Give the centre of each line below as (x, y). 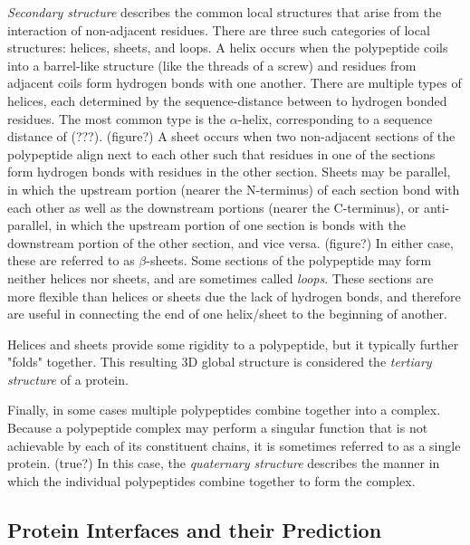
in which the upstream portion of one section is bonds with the (230, 225)
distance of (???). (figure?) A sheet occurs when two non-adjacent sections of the (231, 136)
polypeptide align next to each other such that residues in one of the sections (221, 153)
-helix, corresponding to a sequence (335, 118)
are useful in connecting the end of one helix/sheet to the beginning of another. (227, 314)
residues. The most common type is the (117, 118)
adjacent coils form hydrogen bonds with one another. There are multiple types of (235, 83)
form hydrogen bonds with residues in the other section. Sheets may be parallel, (229, 172)
